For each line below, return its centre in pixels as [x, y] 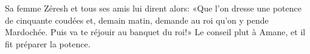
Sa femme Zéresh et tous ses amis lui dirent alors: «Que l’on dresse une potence [153, 8]
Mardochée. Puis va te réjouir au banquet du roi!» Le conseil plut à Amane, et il [155, 32]
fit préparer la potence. [48, 43]
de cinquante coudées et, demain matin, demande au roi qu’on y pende [137, 20]
